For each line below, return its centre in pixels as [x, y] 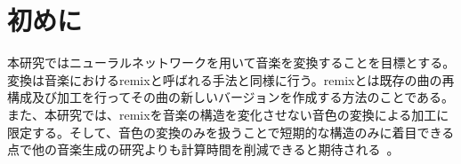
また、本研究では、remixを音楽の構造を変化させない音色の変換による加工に [228, 114]
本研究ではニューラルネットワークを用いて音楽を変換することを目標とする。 [231, 62]
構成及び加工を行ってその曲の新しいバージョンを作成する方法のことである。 [231, 97]
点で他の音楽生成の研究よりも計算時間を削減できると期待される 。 [203, 149]
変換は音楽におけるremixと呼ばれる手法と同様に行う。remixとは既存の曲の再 [231, 79]
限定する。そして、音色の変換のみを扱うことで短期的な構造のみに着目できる [231, 132]
